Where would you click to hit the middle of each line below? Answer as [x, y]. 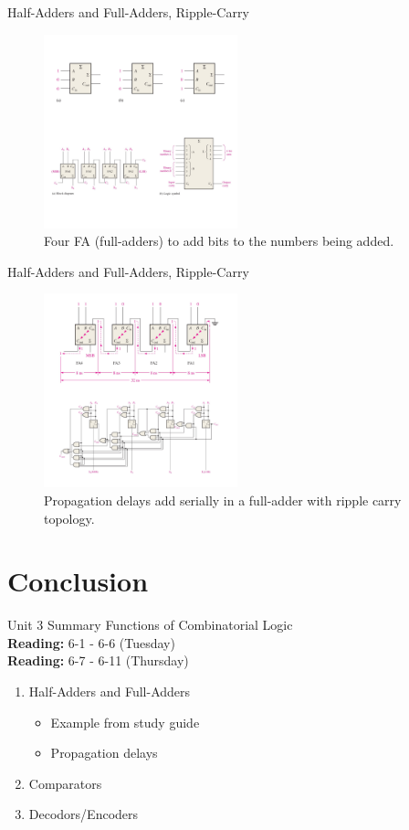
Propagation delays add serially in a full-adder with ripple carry [223, 500]
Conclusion [78, 581]
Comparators [65, 783]
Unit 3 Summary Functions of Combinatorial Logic [150, 625]
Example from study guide [125, 722]
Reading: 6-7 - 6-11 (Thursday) [98, 660]
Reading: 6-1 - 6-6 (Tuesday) [91, 642]
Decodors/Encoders [84, 814]
